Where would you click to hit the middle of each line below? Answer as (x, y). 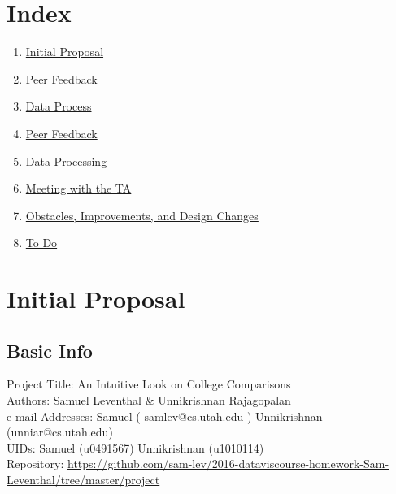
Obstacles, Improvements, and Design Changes (142, 215)
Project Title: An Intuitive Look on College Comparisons (149, 384)
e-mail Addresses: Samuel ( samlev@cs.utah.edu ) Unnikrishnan (165, 416)
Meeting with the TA (78, 188)
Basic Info (50, 350)
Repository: (35, 464)
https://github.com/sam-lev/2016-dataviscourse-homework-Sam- (228, 464)
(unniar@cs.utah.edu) (60, 432)
